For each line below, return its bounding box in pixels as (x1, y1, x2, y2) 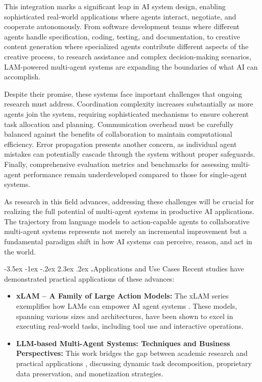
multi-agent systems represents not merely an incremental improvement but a (4, 226, 247, 237)
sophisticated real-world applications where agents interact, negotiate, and (4, 11, 236, 22)
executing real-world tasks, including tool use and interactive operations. (16, 321, 244, 331)
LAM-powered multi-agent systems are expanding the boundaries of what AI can (4, 61, 258, 72)
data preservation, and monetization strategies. (16, 368, 163, 378)
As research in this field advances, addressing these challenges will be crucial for (4, 196, 254, 206)
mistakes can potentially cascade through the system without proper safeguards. (4, 148, 255, 159)
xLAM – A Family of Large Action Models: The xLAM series (16, 290, 229, 301)
